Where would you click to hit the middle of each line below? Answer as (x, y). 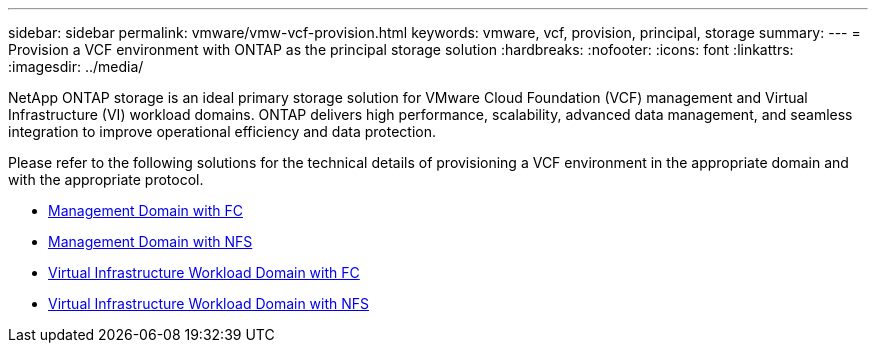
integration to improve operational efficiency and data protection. (222, 131)
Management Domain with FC (145, 210)
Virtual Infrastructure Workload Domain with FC (204, 272)
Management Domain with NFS (150, 241)
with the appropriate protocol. (106, 179)
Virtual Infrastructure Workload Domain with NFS (209, 303)
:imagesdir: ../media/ (76, 66)
